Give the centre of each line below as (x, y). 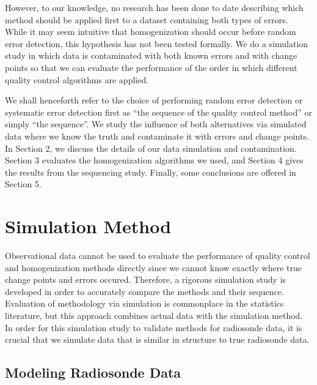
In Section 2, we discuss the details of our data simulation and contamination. (151, 148)
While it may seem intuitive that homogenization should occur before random (151, 32)
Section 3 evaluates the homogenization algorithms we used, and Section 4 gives (154, 160)
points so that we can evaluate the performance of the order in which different (151, 67)
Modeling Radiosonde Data (93, 372)
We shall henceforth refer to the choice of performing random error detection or (154, 100)
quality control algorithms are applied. (77, 79)
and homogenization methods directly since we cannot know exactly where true (153, 267)
